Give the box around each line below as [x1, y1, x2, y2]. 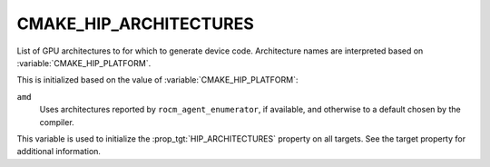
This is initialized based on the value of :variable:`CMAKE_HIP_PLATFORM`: [16, 74, 299, 85]
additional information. [16, 146, 102, 157]
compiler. [39, 116, 74, 127]
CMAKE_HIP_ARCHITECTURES [16, 14, 254, 34]
